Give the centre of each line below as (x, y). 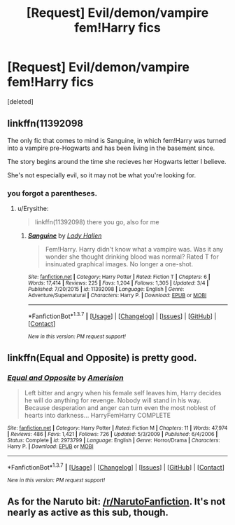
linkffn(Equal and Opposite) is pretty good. (102, 358)
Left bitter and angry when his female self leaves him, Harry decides (123, 393)
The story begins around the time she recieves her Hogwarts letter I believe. (117, 161)
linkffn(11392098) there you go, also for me (97, 222)
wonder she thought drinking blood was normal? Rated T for (132, 257)
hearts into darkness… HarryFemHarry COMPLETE (98, 416)
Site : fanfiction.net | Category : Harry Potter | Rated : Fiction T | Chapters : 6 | (119, 277)
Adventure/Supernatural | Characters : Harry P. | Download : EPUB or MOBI (117, 296)
